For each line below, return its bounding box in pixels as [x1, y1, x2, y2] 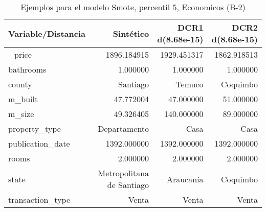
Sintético [113, 27, 149, 39]
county [8, 78, 32, 90]
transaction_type [8, 194, 71, 205]
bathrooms [8, 63, 47, 75]
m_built [8, 93, 38, 105]
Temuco [175, 78, 204, 90]
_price [8, 49, 32, 60]
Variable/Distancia [8, 27, 85, 39]
